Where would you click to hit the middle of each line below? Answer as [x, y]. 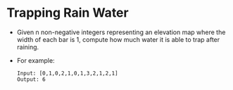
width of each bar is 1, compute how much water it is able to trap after [118, 39]
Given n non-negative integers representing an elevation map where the [121, 32]
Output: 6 [31, 79]
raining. [28, 47]
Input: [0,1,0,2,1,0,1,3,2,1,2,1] [67, 73]
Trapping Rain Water [68, 13]
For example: [36, 60]
